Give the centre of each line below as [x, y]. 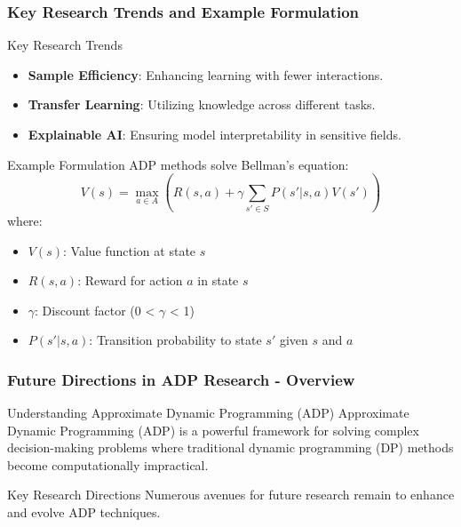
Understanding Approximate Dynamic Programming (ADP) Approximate [208, 413]
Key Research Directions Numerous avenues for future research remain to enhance [231, 495]
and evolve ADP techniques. [84, 512]
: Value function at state [130, 250]
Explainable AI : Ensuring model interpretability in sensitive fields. [215, 134]
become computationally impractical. [108, 464]
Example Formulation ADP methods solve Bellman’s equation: [178, 164]
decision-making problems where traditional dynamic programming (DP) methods [230, 447]
